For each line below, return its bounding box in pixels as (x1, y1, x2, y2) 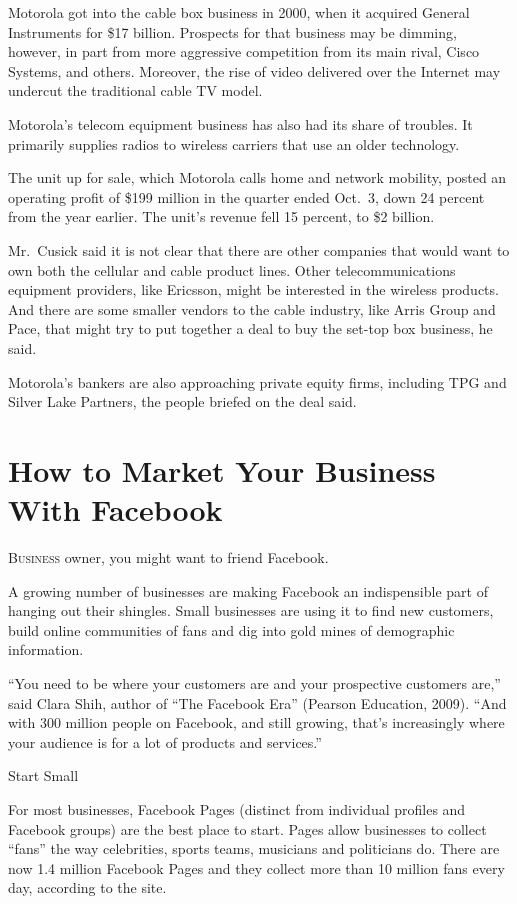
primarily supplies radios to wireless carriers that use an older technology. (8, 133, 460, 154)
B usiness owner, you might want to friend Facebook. (8, 547, 329, 567)
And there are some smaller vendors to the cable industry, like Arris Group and (8, 298, 496, 319)
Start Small (8, 765, 79, 786)
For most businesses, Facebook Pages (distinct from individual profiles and (8, 798, 466, 819)
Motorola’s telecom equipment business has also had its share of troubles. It (8, 113, 473, 134)
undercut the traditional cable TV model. (8, 80, 263, 101)
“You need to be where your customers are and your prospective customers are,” (8, 672, 501, 693)
